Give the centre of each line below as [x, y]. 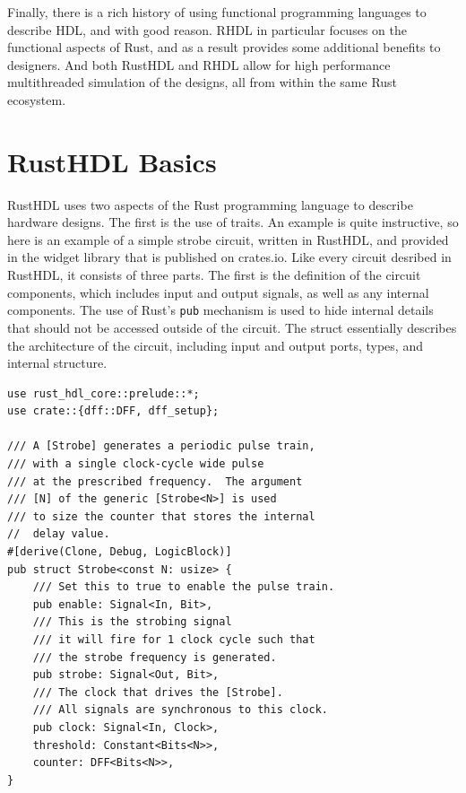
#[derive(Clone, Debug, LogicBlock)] [120, 552]
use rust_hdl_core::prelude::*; [104, 393]
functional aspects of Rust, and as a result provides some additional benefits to [224, 47]
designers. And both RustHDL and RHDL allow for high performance [199, 64]
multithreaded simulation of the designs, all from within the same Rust [203, 82]
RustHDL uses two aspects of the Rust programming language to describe [210, 204]
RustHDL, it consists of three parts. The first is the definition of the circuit [214, 275]
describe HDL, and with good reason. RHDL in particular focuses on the [207, 29]
